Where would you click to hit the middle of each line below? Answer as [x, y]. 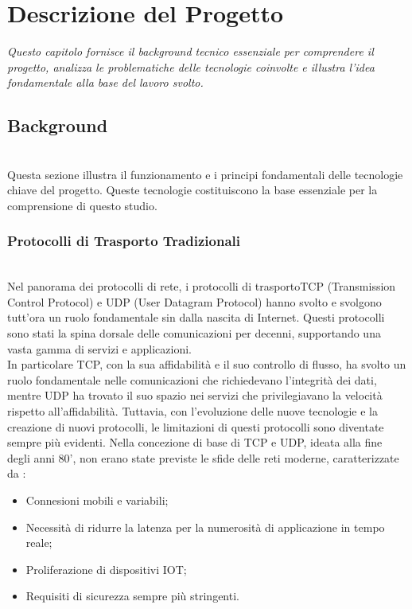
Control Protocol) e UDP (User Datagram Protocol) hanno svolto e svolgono [194, 301]
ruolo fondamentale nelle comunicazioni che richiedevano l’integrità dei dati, [192, 379]
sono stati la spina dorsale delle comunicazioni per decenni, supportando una [194, 333]
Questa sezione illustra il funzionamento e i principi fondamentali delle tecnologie [205, 174]
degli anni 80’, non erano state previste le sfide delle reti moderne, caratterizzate [203, 457]
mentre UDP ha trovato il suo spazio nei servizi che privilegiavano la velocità [195, 395]
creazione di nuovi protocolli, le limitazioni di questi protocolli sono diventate [196, 426]
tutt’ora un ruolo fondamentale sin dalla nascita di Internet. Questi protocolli [196, 317]
